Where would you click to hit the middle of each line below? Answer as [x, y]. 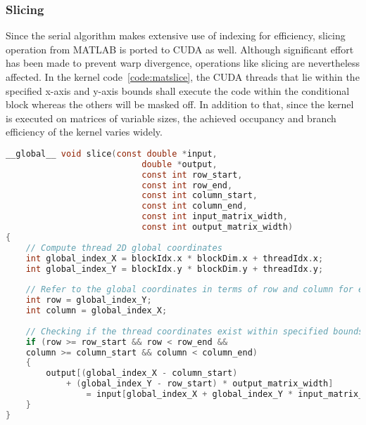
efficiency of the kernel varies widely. [84, 132]
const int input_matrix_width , [215, 217]
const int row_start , [192, 175]
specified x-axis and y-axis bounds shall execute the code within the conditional [178, 90]
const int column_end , [195, 206]
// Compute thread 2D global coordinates [124, 248]
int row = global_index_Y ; [89, 300]
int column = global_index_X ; [96, 311]
